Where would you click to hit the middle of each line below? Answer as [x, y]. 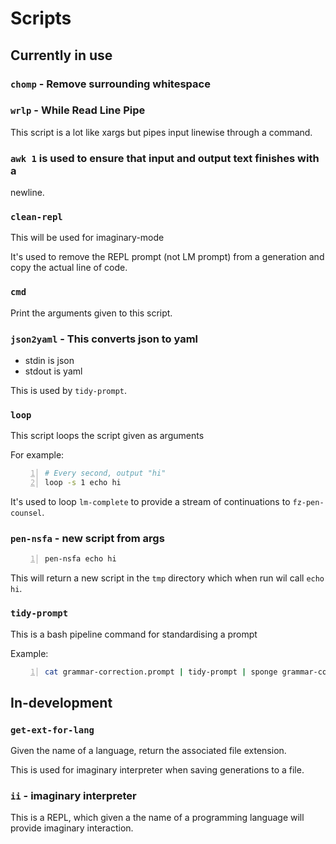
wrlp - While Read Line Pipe [78, 110]
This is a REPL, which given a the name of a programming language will [157, 818]
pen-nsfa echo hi [80, 559]
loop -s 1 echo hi [83, 483]
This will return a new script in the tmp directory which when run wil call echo [167, 578]
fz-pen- [308, 503]
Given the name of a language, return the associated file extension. [148, 751]
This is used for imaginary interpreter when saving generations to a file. [157, 770]
